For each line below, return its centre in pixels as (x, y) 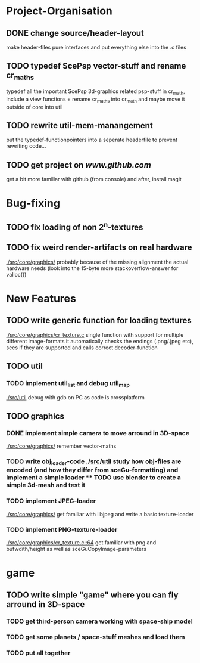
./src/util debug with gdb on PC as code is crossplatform (75, 397)
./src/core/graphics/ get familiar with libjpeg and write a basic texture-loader (100, 514)
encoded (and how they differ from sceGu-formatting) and (92, 470)
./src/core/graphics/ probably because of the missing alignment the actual (97, 262)
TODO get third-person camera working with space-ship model (99, 621)
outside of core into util (35, 107)
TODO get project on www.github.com (79, 165)
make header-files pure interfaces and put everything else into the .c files (96, 47)
